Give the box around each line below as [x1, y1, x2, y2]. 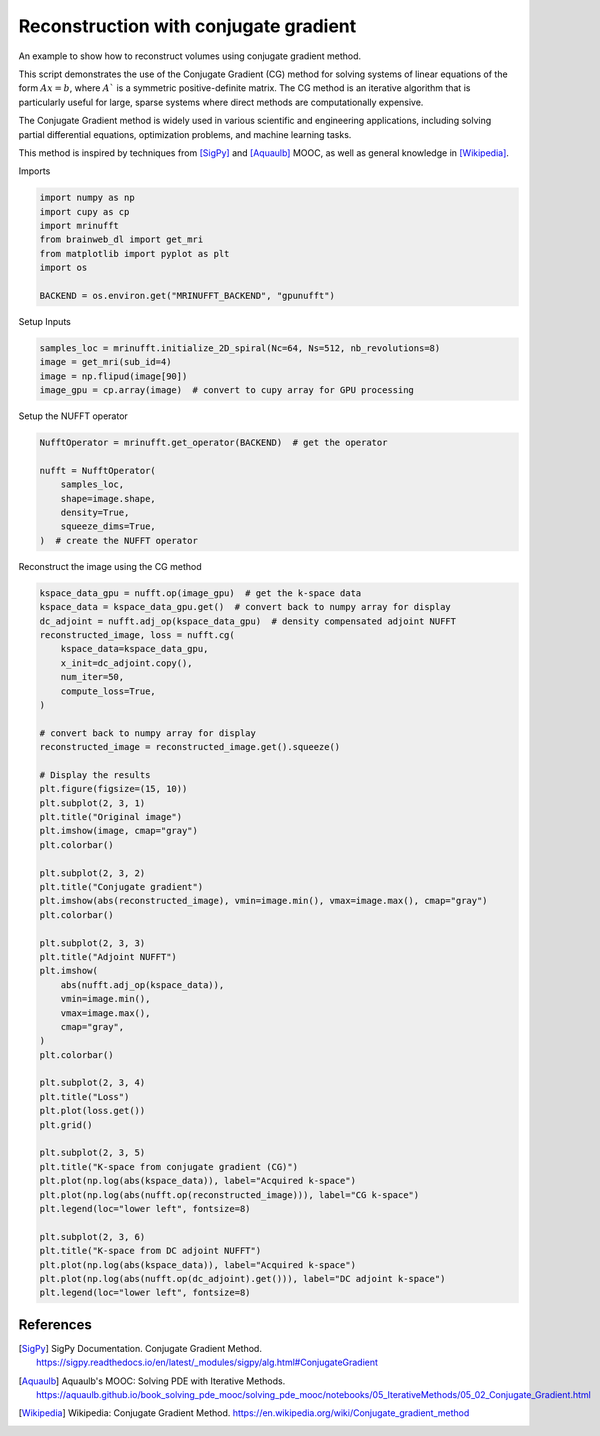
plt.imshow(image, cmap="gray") [39, 825, 199, 837]
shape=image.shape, [60, 493, 157, 504]
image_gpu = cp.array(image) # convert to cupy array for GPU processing [39, 385, 415, 396]
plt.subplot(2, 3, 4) [39, 1077, 146, 1089]
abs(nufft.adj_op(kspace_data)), [60, 979, 225, 990]
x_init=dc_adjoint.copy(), [60, 657, 194, 669]
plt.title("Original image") [39, 811, 183, 823]
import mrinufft [39, 220, 120, 232]
